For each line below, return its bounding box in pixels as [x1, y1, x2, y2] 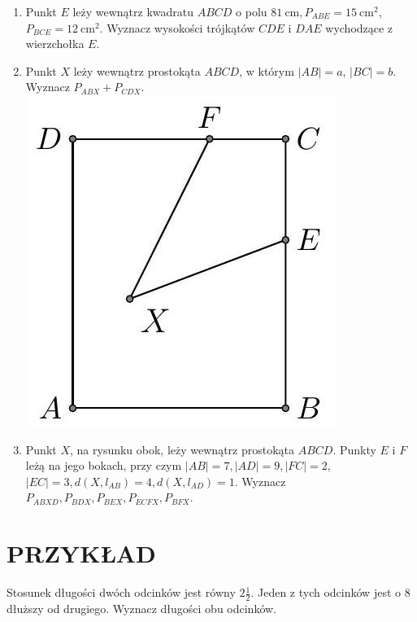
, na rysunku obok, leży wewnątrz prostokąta [70, 440, 295, 458]
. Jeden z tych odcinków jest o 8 [250, 584, 410, 601]
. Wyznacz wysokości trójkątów [99, 19, 255, 36]
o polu [236, 3, 267, 20]
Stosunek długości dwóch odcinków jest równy [7, 584, 236, 601]
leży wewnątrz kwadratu [72, 3, 194, 20]
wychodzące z [325, 19, 393, 36]
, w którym [239, 62, 294, 79]
